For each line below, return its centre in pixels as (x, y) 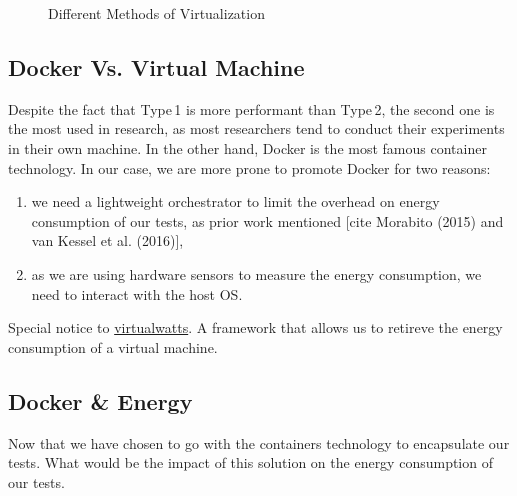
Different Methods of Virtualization (156, 13)
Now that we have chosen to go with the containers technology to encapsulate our (259, 442)
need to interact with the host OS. (137, 293)
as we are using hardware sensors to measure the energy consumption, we (256, 273)
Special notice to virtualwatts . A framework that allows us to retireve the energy (255, 327)
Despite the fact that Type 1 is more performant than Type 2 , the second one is (251, 108)
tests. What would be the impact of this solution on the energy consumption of (250, 462)
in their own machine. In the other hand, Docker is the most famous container (247, 147)
